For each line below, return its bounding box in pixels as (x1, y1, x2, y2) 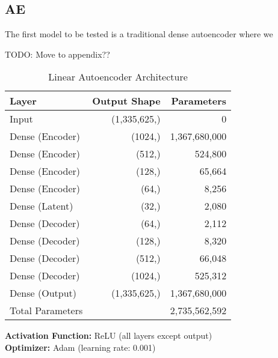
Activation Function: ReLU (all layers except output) (5, 329, 212, 342)
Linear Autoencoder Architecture (48, 70, 188, 84)
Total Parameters (10, 303, 83, 318)
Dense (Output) (10, 286, 76, 300)
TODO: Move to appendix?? (5, 47, 110, 60)
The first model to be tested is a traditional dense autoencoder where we (5, 28, 273, 40)
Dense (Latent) (10, 199, 73, 213)
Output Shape (92, 94, 161, 108)
